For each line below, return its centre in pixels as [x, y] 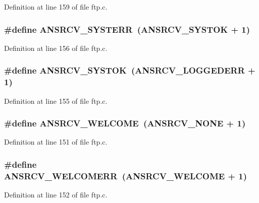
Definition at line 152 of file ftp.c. [56, 195]
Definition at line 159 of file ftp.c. [56, 7]
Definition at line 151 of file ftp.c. [56, 142]
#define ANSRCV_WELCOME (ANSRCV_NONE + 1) [125, 123]
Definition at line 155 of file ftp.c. [56, 100]
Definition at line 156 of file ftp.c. [56, 48]
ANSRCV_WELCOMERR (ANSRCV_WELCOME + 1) [126, 176]
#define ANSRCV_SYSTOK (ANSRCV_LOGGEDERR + [130, 70]
